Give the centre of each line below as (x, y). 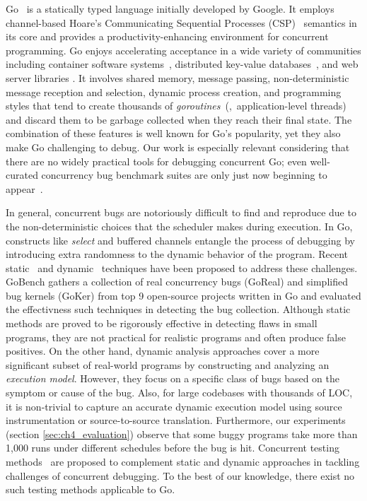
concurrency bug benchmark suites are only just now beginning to (184, 175)
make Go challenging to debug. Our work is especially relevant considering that (178, 147)
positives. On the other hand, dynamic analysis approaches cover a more (163, 351)
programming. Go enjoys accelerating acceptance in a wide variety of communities (183, 50)
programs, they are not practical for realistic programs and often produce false (176, 337)
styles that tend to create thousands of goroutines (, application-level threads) (176, 106)
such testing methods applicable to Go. (91, 489)
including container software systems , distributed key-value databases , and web (182, 64)
